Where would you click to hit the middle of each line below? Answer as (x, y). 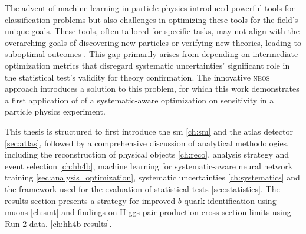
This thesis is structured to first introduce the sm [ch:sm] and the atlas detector (149, 131)
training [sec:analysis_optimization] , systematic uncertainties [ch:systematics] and (152, 177)
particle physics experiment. (55, 111)
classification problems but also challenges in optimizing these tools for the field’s (152, 19)
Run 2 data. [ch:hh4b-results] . (58, 223)
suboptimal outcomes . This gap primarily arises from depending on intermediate (152, 54)
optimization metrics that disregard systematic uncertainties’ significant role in (147, 65)
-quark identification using (229, 200)
